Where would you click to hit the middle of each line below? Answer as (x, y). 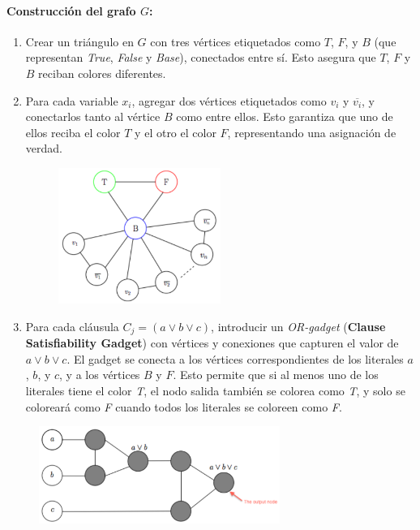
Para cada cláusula (72, 326)
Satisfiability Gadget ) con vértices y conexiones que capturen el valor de (212, 343)
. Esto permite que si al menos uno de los (276, 375)
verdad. (44, 148)
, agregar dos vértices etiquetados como (229, 100)
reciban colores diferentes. (102, 73)
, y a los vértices (100, 375)
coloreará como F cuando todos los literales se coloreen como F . (184, 406)
